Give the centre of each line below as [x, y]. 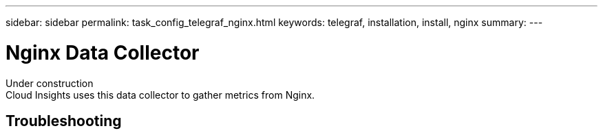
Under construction [50, 83]
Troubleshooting [64, 121]
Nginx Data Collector [103, 52]
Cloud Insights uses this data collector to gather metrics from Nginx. [160, 95]
